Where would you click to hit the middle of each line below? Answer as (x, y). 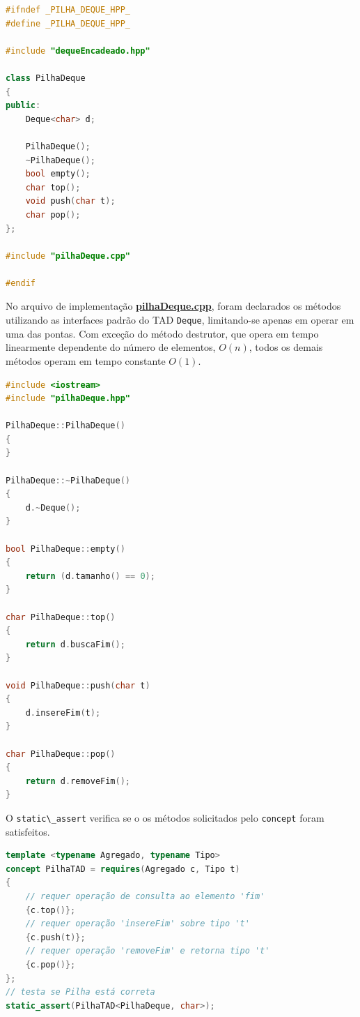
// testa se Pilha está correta (80, 992)
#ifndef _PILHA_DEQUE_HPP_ (68, 10)
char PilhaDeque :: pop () (61, 754)
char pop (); (53, 214)
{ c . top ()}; (50, 910)
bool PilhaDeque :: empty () (65, 549)
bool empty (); (58, 174)
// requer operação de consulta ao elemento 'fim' (145, 896)
